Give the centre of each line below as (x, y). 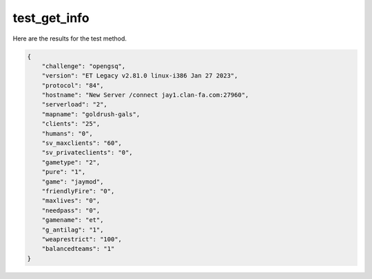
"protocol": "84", (73, 85)
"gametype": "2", (71, 162)
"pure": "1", (64, 172)
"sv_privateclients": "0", (87, 153)
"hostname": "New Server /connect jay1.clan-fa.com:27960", (145, 95)
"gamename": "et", (73, 220)
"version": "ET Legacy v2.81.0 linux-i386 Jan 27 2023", (140, 76)
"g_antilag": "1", (73, 230)
